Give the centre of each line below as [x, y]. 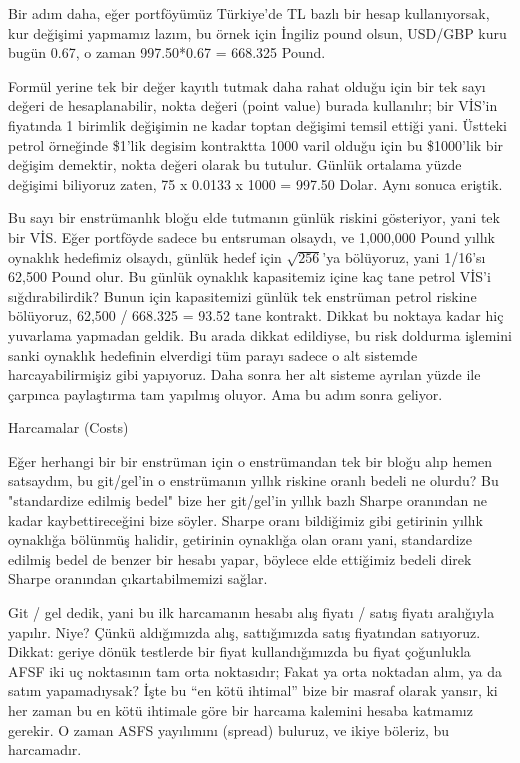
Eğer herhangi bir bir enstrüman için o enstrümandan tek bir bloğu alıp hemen [250, 460]
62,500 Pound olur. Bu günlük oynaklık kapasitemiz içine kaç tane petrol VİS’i [249, 276]
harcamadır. [45, 749]
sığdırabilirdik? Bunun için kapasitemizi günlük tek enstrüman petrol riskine [242, 295]
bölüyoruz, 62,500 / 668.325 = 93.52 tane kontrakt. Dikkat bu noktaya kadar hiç [256, 315]
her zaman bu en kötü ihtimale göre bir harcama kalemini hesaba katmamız [240, 710]
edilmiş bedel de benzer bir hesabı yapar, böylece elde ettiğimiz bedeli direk [240, 558]
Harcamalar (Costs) [68, 427]
